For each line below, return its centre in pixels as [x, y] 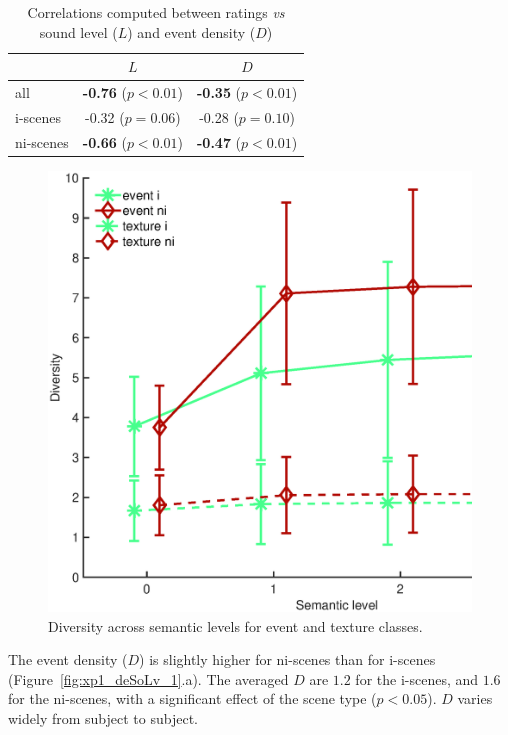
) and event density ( [191, 31]
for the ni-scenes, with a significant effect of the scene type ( [192, 698]
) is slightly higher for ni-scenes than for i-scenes [287, 659]
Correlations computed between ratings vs [156, 12]
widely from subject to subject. [103, 718]
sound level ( [78, 31]
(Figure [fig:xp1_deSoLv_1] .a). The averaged [148, 678]
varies [475, 698]
